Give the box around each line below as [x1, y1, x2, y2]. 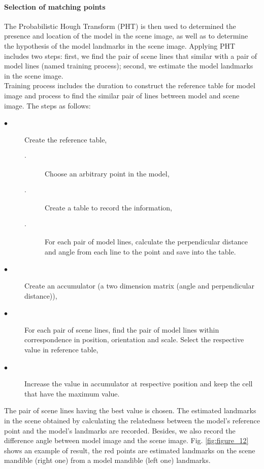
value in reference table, [24, 344, 98, 355]
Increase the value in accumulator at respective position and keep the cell [24, 378, 253, 389]
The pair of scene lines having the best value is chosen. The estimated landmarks [4, 405, 256, 416]
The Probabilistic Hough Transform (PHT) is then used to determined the [4, 20, 236, 31]
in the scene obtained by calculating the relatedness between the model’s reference [4, 415, 260, 426]
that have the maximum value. [24, 388, 120, 399]
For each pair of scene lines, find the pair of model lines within [24, 324, 219, 335]
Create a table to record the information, [45, 202, 172, 213]
